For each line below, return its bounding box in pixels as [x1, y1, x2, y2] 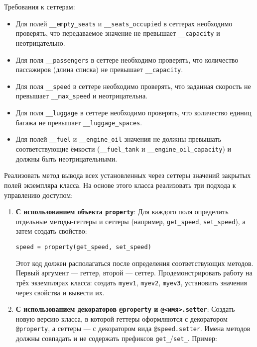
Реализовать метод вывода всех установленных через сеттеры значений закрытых [4, 170, 251, 180]
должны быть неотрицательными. [15, 153, 118, 164]
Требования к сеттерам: [4, 1, 75, 11]
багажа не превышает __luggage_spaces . [15, 117, 142, 127]
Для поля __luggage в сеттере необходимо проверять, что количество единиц [15, 107, 252, 118]
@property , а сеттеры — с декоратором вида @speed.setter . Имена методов [15, 323, 251, 334]
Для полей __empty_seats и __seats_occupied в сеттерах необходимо [15, 18, 233, 28]
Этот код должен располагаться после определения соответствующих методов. [15, 258, 254, 268]
